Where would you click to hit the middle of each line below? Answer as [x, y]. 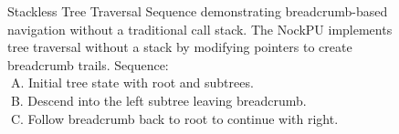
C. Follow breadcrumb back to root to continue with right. [174, 118]
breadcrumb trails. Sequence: [88, 64]
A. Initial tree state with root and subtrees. [132, 82]
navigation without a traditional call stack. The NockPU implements [200, 29]
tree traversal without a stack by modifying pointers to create [180, 47]
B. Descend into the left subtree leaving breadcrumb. [158, 100]
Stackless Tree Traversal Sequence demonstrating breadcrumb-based [198, 11]
